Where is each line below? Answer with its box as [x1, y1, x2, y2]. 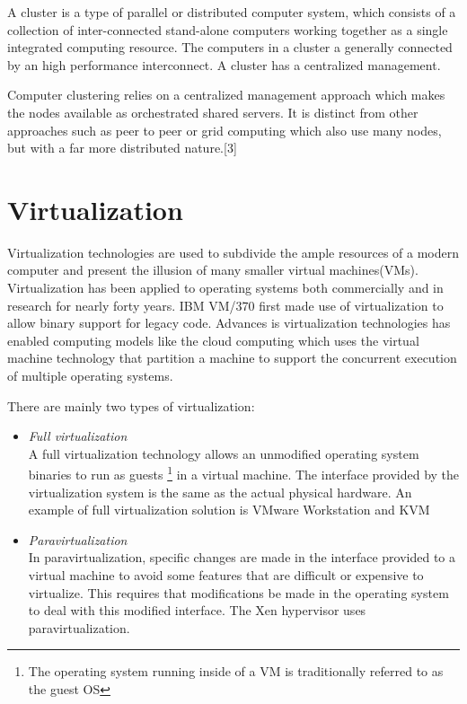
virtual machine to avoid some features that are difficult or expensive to [28, 566, 424, 585]
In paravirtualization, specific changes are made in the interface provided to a [28, 548, 455, 567]
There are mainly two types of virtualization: [7, 396, 255, 415]
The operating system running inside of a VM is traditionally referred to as [28, 662, 444, 681]
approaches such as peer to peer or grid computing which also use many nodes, [7, 120, 442, 139]
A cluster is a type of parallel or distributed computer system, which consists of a [7, 3, 456, 21]
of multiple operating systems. [7, 366, 173, 385]
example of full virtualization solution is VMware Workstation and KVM [28, 500, 430, 519]
